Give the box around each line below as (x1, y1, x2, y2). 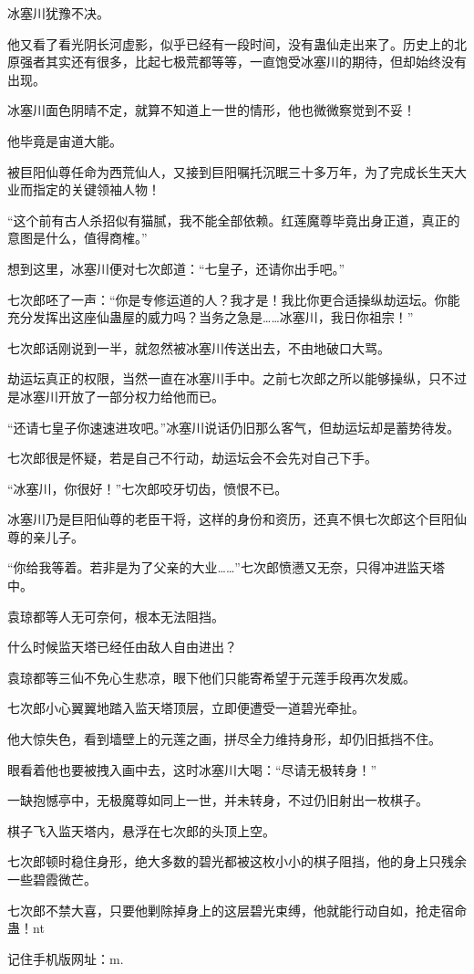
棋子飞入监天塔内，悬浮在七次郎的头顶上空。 (7, 821, 275, 840)
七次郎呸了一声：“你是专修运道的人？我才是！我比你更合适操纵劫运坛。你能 (7, 289, 460, 309)
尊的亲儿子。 (7, 527, 84, 546)
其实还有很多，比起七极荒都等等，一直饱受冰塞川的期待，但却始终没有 (45, 52, 467, 71)
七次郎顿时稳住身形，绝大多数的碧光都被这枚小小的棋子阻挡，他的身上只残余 (7, 852, 467, 871)
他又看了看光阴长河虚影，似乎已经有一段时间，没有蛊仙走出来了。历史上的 (7, 34, 454, 53)
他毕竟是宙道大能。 (7, 131, 122, 150)
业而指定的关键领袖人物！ (7, 180, 160, 199)
